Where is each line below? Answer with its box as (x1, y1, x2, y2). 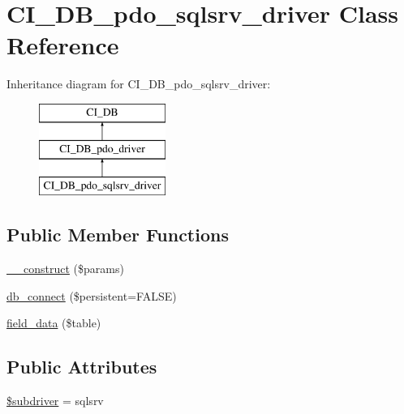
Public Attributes (6, 354, 157, 379)
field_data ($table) (6, 314, 101, 331)
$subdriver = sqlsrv (6, 392, 104, 409)
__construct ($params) (6, 260, 124, 277)
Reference (6, 28, 119, 62)
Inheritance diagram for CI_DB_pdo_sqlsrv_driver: (6, 75, 271, 92)
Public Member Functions (6, 222, 229, 247)
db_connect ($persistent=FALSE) (6, 287, 177, 304)
